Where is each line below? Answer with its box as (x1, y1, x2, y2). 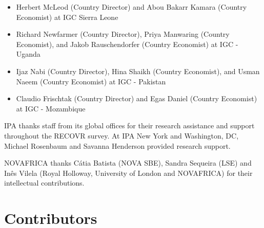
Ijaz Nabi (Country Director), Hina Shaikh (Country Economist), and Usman (16, 65, 260, 76)
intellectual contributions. (4, 177, 85, 188)
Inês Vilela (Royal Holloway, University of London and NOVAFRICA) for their (4, 167, 253, 178)
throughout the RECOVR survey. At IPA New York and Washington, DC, (4, 130, 239, 141)
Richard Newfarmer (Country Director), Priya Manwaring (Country (16, 29, 230, 39)
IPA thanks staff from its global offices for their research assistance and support (4, 120, 255, 131)
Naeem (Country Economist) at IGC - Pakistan (16, 76, 166, 86)
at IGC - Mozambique (16, 103, 86, 113)
